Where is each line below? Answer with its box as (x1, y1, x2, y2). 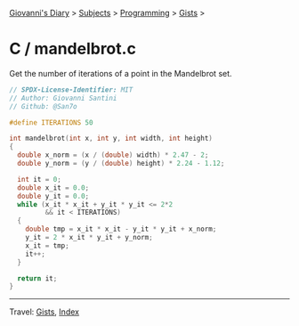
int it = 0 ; (17, 175, 62, 183)
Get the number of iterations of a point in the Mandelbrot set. (9, 68, 233, 78)
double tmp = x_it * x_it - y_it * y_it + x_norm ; (25, 224, 217, 234)
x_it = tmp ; (25, 240, 69, 250)
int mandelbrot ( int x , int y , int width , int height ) (9, 134, 214, 143)
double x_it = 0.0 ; (17, 183, 90, 192)
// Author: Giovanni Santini (9, 94, 117, 102)
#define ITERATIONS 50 (9, 118, 93, 127)
